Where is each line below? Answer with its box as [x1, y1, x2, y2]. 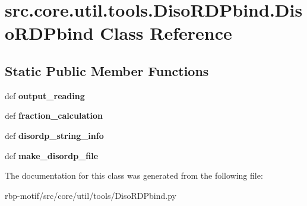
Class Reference [100, 21, 232, 45]
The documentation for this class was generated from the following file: [5, 169, 263, 182]
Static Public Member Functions [5, 61, 209, 80]
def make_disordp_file [5, 149, 99, 161]
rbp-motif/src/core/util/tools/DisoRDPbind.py [5, 189, 176, 201]
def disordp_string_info [5, 129, 104, 141]
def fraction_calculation [5, 109, 103, 122]
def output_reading [5, 89, 85, 102]
